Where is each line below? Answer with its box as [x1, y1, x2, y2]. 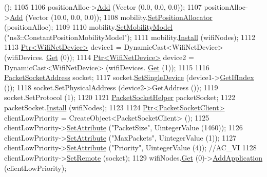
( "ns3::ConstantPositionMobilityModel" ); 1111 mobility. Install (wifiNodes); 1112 [4, 31, 256, 42]
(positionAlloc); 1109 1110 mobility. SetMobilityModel [4, 22, 173, 32]
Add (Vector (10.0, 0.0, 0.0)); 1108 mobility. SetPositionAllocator [9, 11, 213, 22]
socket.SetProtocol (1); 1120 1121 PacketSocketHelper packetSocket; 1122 [4, 92, 236, 103]
